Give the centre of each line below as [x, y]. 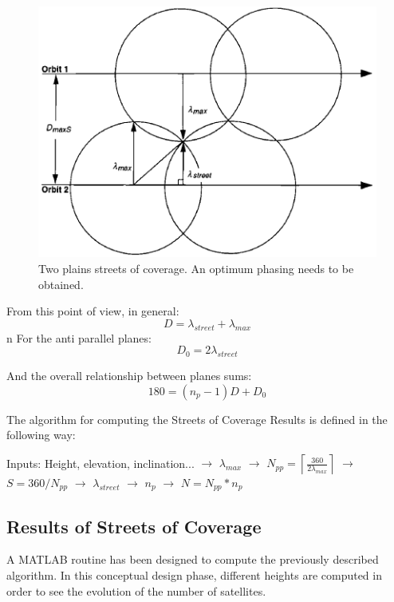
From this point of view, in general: [93, 311]
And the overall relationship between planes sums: [129, 375]
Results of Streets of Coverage [134, 526]
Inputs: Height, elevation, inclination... [100, 463]
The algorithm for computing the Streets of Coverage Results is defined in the [197, 419]
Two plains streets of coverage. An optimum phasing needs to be [196, 268]
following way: [41, 435]
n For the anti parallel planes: [79, 337]
